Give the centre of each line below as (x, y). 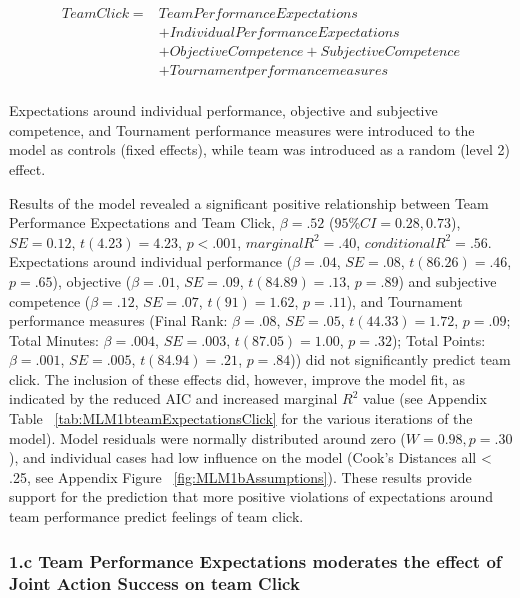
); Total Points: (438, 339)
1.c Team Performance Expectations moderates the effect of (255, 560)
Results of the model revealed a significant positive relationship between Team (249, 202)
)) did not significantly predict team (400, 359)
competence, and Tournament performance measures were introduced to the (242, 129)
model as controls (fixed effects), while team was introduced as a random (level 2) (259, 149)
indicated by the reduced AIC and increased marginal (173, 398)
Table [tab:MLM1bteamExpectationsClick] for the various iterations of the (241, 418)
